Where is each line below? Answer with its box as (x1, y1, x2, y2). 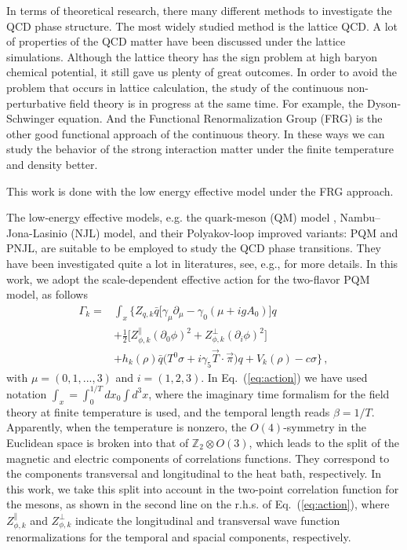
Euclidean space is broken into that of (6, 434, 189, 450)
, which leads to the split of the (249, 434, 400, 450)
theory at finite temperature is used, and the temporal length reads (6, 403, 330, 420)
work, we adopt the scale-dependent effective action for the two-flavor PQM (6, 270, 370, 287)
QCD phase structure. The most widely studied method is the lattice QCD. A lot (6, 17, 398, 34)
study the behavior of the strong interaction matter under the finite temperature (6, 141, 394, 157)
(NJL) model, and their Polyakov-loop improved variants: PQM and (71, 224, 398, 240)
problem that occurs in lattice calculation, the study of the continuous (6, 79, 344, 95)
